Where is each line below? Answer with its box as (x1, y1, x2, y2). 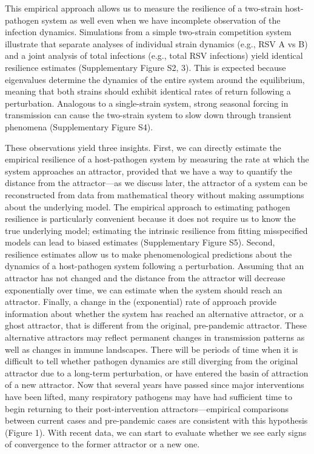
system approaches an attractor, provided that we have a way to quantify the (5, 164, 292, 177)
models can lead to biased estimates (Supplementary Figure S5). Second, (5, 236, 275, 249)
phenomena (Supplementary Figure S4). (5, 120, 153, 133)
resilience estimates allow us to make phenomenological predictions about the (5, 247, 292, 260)
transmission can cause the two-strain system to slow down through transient (5, 108, 292, 121)
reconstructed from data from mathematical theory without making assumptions (5, 188, 304, 201)
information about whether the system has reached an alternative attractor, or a (5, 307, 304, 319)
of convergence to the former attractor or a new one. (5, 438, 200, 450)
